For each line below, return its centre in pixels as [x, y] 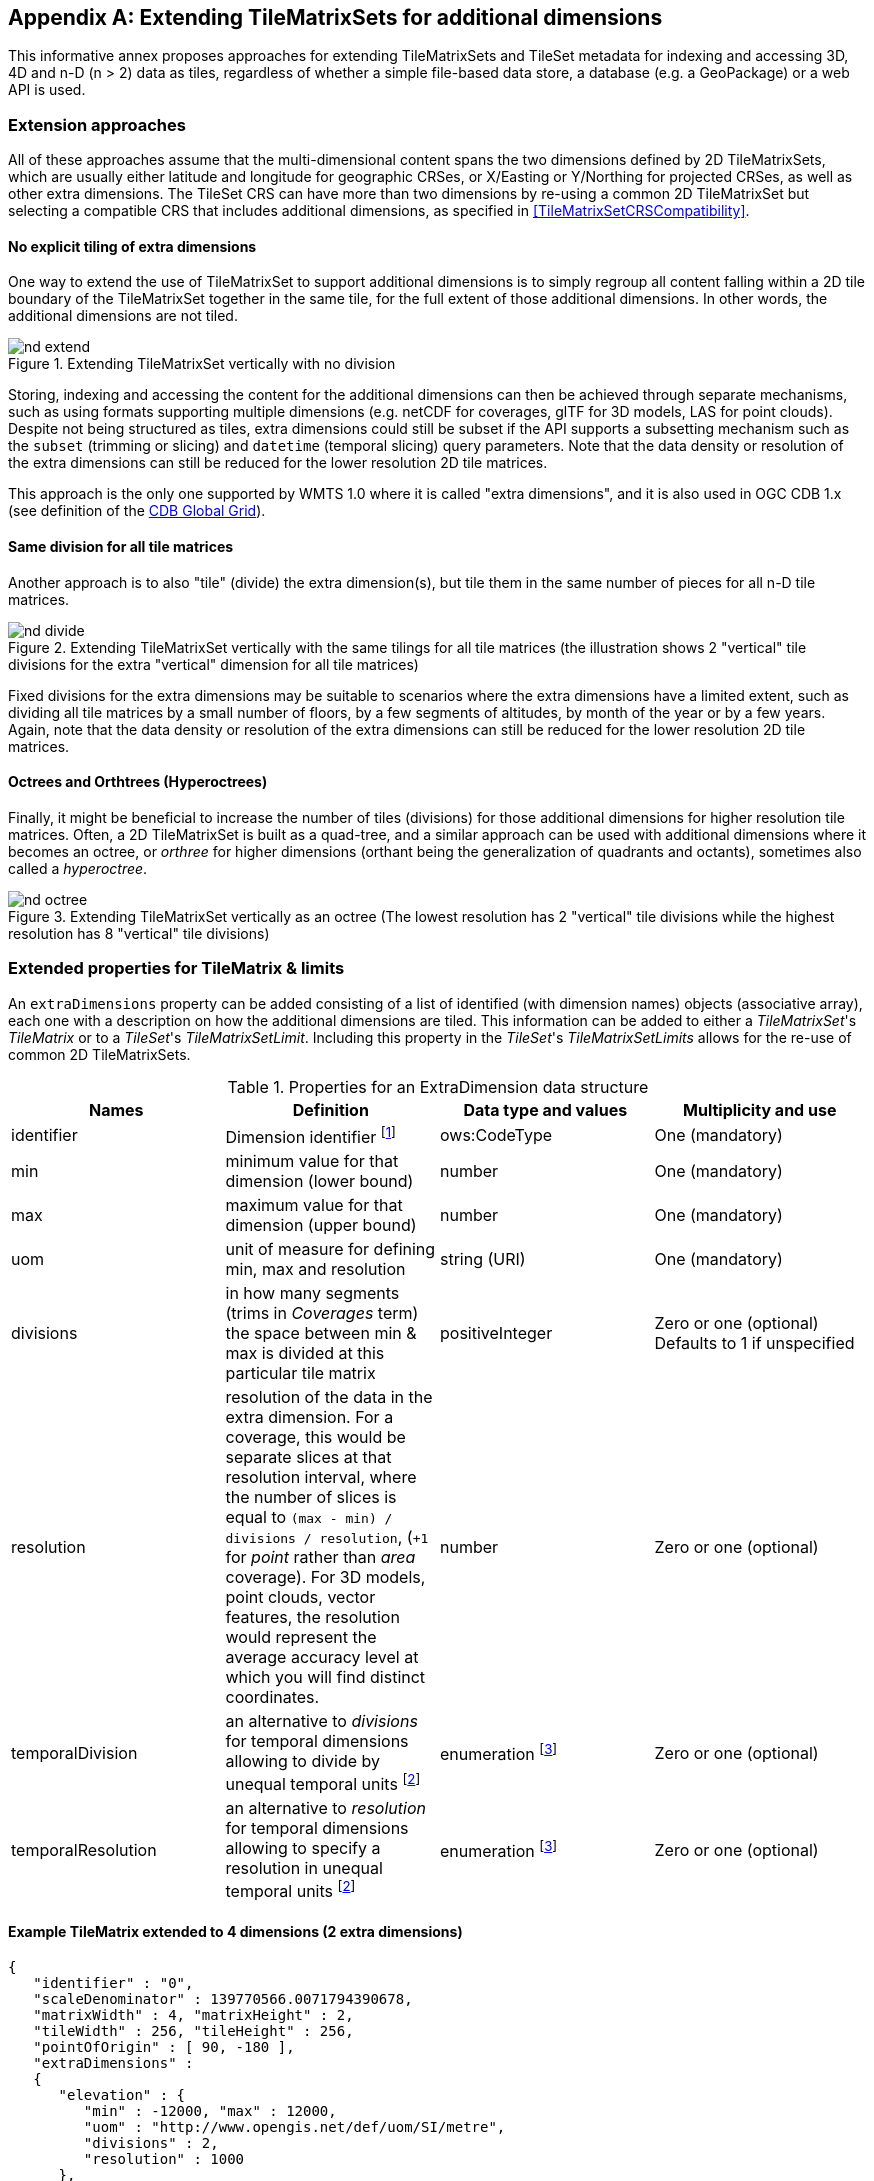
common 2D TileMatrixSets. [99, 1054]
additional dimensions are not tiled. [123, 316]
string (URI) [483, 1258]
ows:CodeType [496, 1135]
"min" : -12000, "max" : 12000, [210, 2110]
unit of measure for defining [330, 1248]
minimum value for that [312, 1160]
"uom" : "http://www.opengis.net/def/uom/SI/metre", [294, 2126]
